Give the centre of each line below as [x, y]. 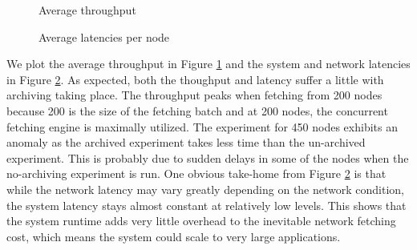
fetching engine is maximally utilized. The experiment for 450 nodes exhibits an [202, 126]
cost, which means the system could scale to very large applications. [174, 236]
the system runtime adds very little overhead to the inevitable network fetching [201, 221]
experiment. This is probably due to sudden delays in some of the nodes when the [208, 157]
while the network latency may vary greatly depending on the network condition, [206, 189]
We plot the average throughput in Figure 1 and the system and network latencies [208, 64]
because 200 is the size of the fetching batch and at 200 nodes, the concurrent [197, 110]
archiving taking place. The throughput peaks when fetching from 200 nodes [194, 95]
